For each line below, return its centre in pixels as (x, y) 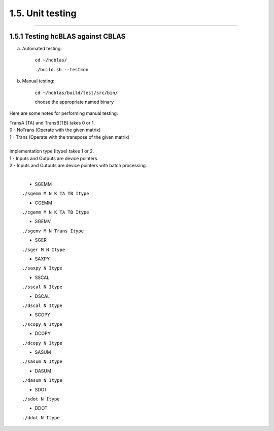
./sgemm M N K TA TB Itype (56, 194)
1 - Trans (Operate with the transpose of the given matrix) (70, 137)
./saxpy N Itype (42, 268)
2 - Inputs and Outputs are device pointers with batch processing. (78, 166)
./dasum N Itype (42, 380)
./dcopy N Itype (42, 343)
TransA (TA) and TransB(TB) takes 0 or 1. (52, 122)
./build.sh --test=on (62, 69)
